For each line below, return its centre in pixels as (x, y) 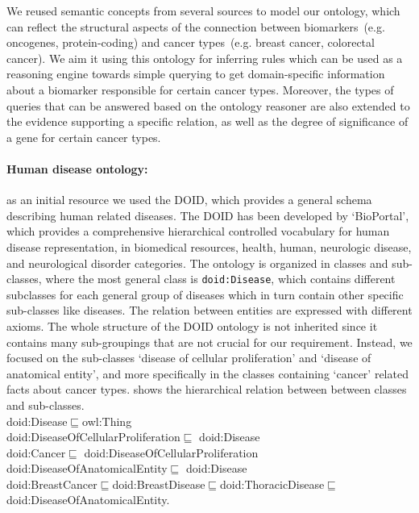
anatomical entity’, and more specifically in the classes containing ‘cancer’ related (207, 373)
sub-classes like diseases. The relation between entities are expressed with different (209, 310)
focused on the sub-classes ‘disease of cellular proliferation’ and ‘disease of (189, 358)
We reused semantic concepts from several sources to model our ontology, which (203, 10)
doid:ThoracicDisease (272, 484)
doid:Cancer (36, 452)
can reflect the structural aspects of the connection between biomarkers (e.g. (196, 26)
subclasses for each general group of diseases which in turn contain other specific (205, 294)
